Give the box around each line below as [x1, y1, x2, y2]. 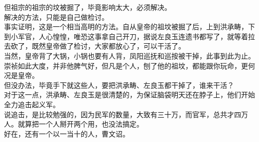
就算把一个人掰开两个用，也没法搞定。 [17, 119, 143, 129]
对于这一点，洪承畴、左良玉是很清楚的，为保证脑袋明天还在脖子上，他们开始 [4, 89, 255, 100]
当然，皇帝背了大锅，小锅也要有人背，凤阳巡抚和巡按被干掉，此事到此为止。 [4, 50, 255, 61]
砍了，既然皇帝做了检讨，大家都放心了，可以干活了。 [10, 41, 185, 51]
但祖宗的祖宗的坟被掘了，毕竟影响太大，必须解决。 [4, 2, 171, 12]
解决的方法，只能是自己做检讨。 [4, 11, 109, 22]
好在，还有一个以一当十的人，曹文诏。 [4, 128, 129, 139]
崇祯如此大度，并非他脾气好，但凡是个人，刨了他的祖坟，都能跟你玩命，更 [4, 60, 248, 71]
